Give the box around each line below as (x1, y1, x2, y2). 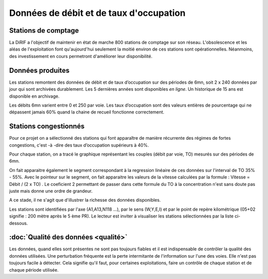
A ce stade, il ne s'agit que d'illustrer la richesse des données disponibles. (9, 197, 161, 203)
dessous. (9, 220, 28, 226)
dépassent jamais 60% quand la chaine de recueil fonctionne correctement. (9, 109, 165, 115)
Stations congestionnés (9, 122, 85, 131)
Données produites (9, 66, 69, 74)
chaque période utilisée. (9, 267, 59, 273)
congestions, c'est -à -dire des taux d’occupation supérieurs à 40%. (9, 142, 149, 148)
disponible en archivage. (9, 93, 60, 99)
